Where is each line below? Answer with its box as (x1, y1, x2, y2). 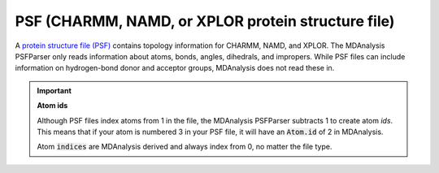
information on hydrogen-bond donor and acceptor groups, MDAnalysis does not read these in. (15, 63, 335, 73)
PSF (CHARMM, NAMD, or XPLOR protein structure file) (15, 12, 395, 30)
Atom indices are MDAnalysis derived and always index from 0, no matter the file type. (37, 142, 333, 152)
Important (37, 85, 72, 95)
